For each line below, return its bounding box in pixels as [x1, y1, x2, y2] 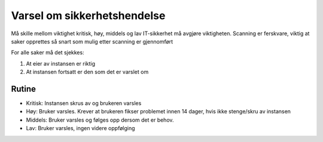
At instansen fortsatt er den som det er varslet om [26, 69, 149, 76]
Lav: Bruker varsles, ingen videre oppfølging [26, 125, 135, 132]
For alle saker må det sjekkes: [11, 49, 84, 56]
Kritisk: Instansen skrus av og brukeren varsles [26, 100, 142, 107]
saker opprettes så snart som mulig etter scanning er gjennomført [11, 38, 173, 45]
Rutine [11, 84, 36, 94]
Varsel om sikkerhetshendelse [11, 9, 166, 22]
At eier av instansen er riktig [26, 60, 96, 67]
